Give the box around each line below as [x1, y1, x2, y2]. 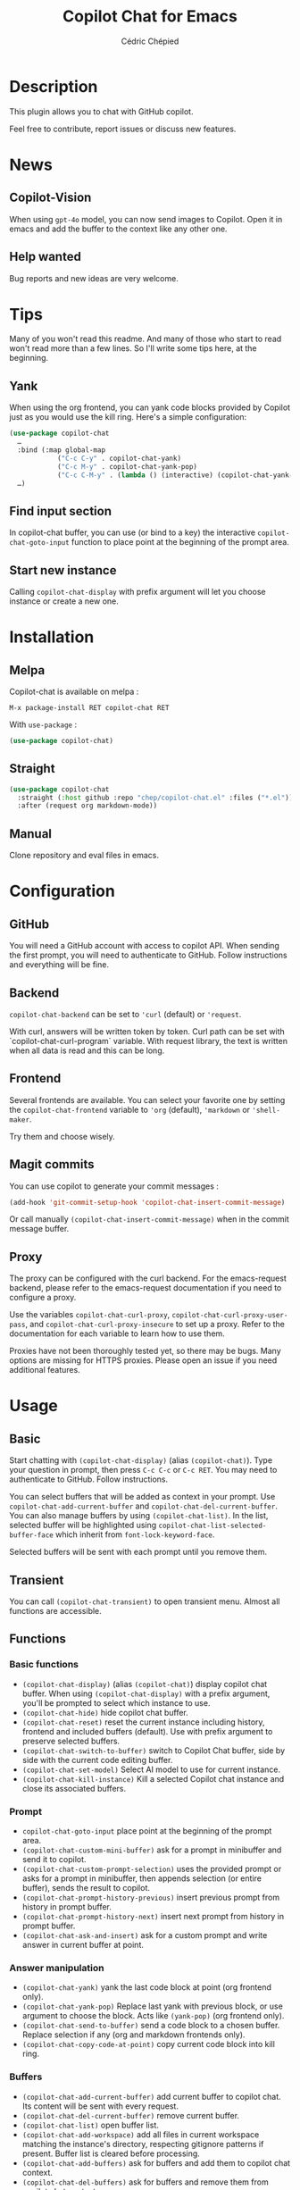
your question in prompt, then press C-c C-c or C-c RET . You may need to [9, 1465, 278, 1475]
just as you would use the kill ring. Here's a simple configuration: [9, 412, 247, 422]
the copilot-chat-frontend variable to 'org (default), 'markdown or [9, 1104, 251, 1115]
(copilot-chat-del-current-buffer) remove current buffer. [21, 2110, 239, 2120]
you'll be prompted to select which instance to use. [21, 1697, 211, 1708]
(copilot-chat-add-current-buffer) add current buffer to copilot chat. [21, 2091, 281, 2102]
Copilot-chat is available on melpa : [9, 686, 139, 697]
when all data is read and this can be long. [9, 1045, 165, 1056]
